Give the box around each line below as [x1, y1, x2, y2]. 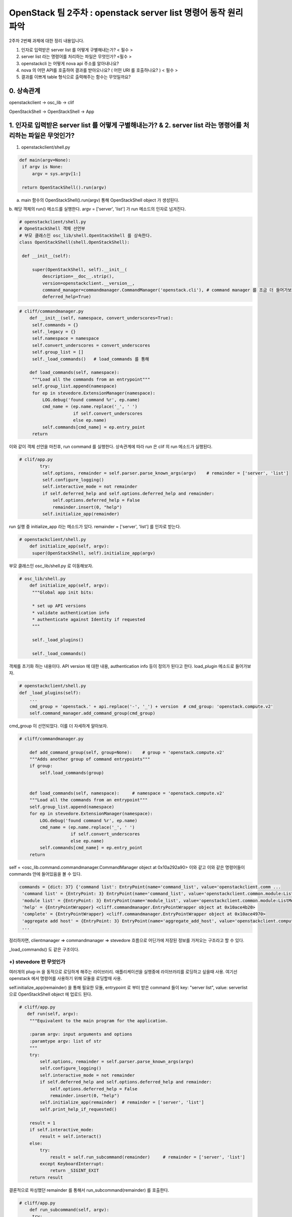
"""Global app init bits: [32, 590, 94, 595]
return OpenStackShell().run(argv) [22, 184, 107, 190]
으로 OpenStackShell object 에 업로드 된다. [9, 991, 92, 997]
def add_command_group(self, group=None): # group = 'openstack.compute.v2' [29, 750, 225, 755]
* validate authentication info [32, 610, 109, 615]
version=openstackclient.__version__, [42, 280, 135, 286]
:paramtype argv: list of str [29, 1038, 102, 1044]
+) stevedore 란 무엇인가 [9, 959, 66, 965]
